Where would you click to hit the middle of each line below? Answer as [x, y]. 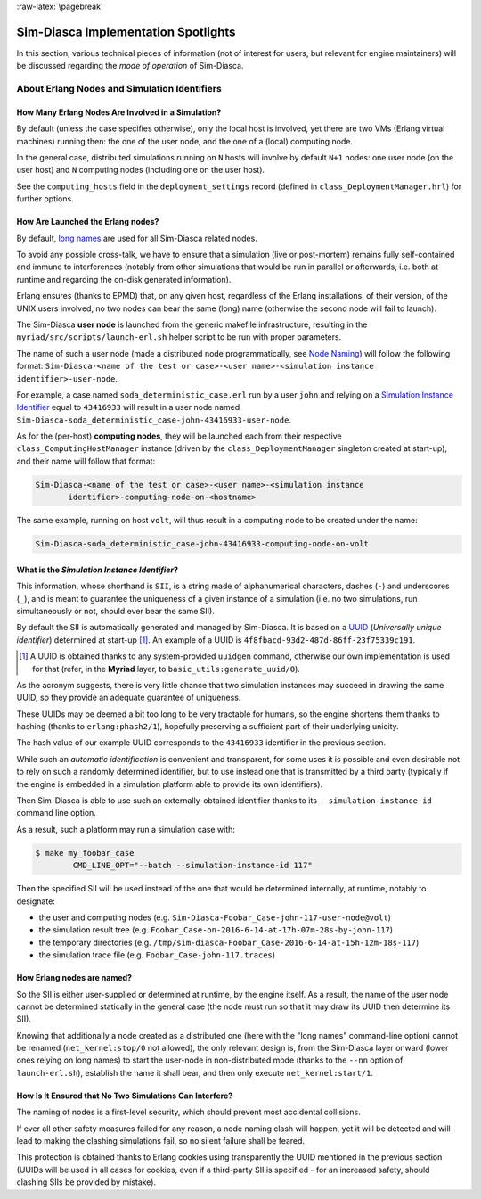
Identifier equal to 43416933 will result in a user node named [128, 407]
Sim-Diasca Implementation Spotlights [126, 32]
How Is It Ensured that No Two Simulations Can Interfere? [125, 1096]
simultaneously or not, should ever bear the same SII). [116, 611]
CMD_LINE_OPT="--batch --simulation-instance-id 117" [192, 866]
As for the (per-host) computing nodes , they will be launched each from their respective [179, 436]
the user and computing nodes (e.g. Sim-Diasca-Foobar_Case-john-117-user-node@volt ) [215, 917]
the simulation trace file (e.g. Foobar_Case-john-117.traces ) [157, 955]
